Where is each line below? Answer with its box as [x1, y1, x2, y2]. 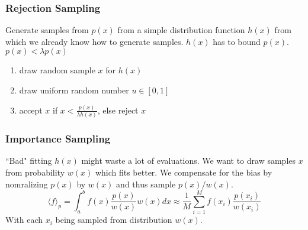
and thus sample [116, 177, 176, 190]
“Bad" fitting [5, 154, 52, 167]
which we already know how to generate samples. [5, 35, 184, 47]
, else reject [97, 103, 139, 116]
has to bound [213, 35, 261, 47]
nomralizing [5, 177, 48, 190]
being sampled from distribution [55, 213, 172, 226]
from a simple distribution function [117, 24, 245, 36]
